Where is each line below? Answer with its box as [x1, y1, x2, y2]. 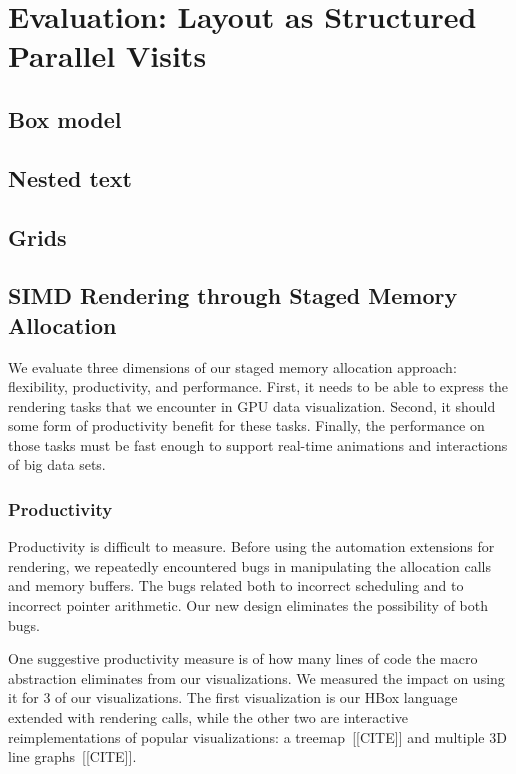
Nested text [8, 162, 133, 193]
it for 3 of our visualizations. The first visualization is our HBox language [8, 687, 458, 708]
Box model [8, 103, 122, 134]
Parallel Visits [8, 35, 207, 76]
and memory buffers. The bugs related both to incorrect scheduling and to [8, 575, 464, 596]
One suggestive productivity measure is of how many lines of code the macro [8, 648, 478, 669]
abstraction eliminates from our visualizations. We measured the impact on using [8, 667, 505, 688]
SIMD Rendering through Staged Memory [8, 280, 458, 311]
